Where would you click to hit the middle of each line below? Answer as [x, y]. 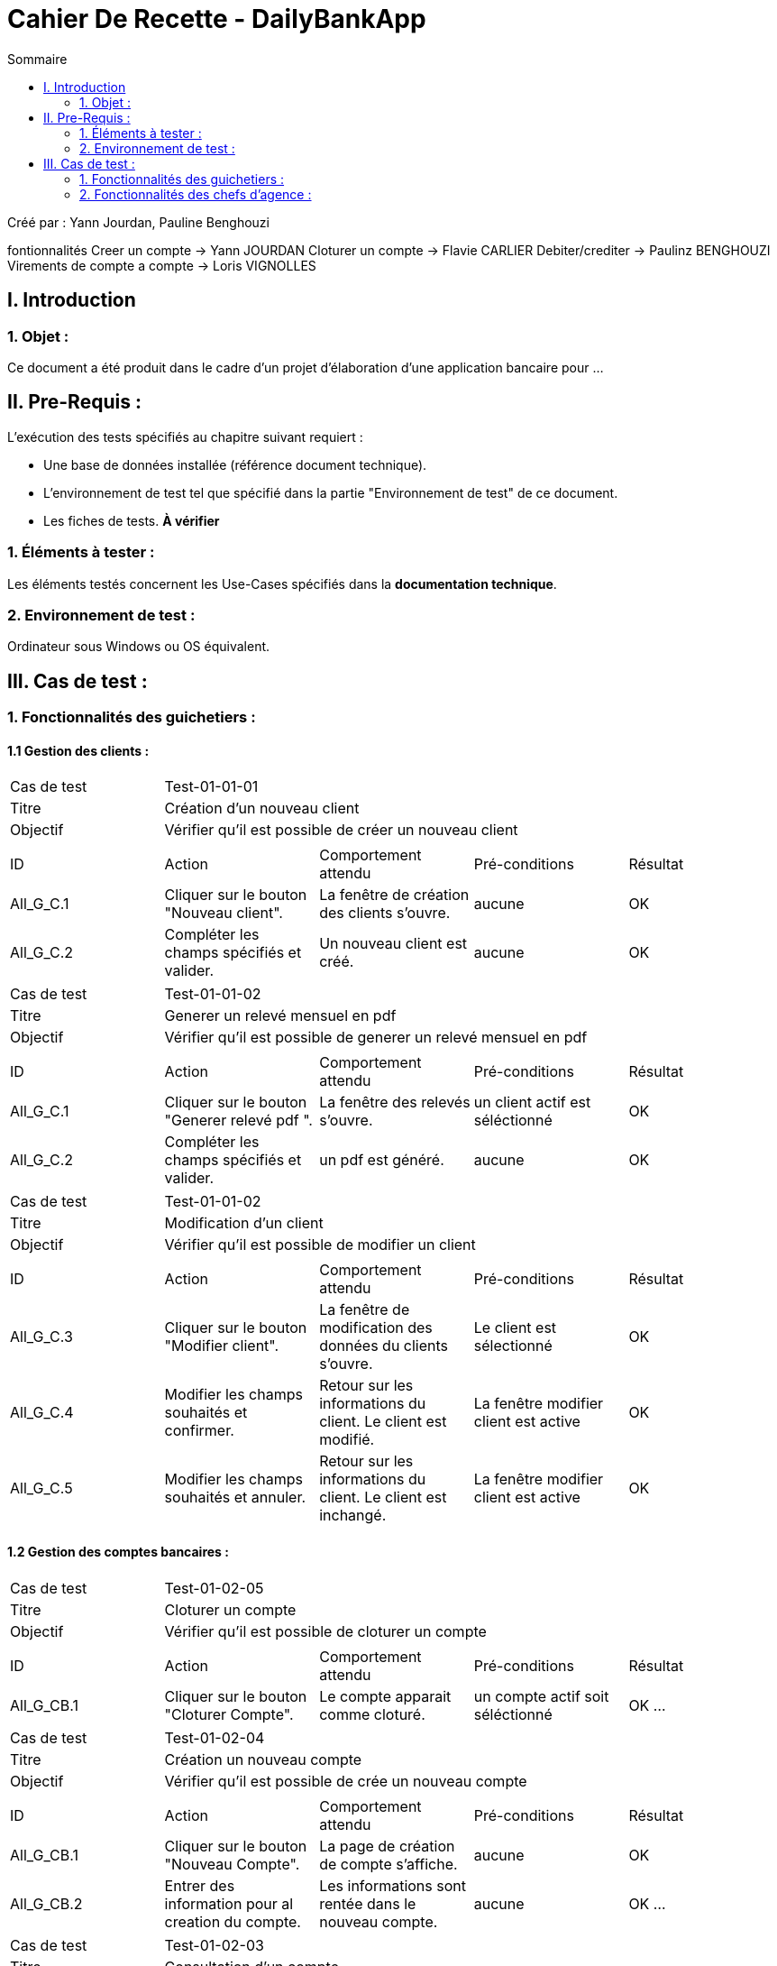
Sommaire [37, 59]
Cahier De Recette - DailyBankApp [217, 19]
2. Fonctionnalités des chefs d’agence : [196, 194]
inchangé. [353, 1516]
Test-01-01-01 [211, 787]
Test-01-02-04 [215, 1737]
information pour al [229, 1903]
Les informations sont [393, 1885]
